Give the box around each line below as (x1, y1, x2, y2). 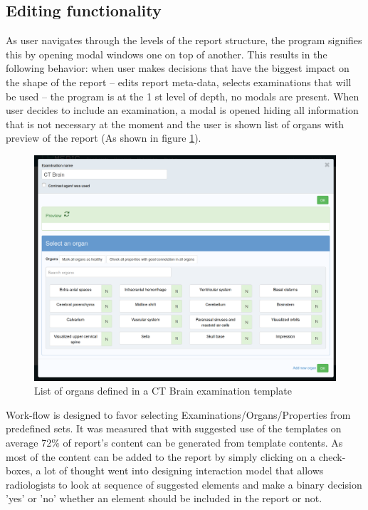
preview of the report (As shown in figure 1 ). (6, 130, 201, 145)
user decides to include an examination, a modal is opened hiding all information (6, 103, 359, 118)
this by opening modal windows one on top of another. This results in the (6, 46, 327, 61)
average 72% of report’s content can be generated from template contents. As (6, 435, 343, 450)
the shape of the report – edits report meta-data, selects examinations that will (6, 74, 352, 89)
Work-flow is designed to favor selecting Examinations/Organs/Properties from (6, 407, 351, 422)
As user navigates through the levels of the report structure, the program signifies (6, 33, 362, 48)
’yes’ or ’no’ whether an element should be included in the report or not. (6, 491, 322, 506)
